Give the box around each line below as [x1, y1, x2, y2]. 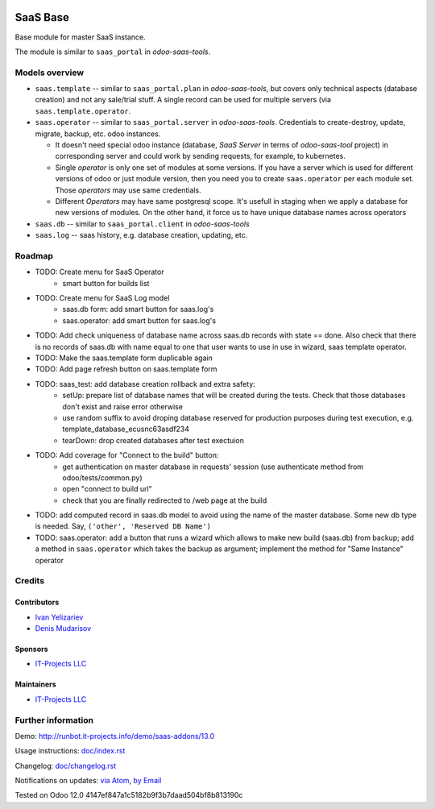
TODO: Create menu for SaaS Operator [35, 267, 164, 277]
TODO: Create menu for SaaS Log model [35, 293, 170, 303]
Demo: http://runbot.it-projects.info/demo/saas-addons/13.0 [14, 731, 215, 741]
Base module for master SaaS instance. [14, 32, 146, 42]
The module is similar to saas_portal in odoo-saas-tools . [14, 47, 211, 56]
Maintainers [14, 679, 56, 689]
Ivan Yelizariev [35, 612, 84, 622]
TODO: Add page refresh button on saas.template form [35, 364, 217, 374]
